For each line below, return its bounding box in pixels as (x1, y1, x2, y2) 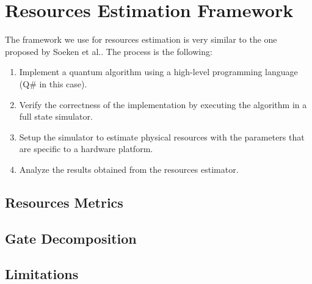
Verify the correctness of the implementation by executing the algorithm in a (19, 98, 307, 111)
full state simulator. (19, 110, 93, 123)
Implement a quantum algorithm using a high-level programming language (19, 65, 298, 78)
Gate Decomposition (5, 228, 137, 247)
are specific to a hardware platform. (19, 142, 153, 155)
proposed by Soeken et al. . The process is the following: (5, 45, 212, 57)
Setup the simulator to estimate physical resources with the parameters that (19, 130, 305, 143)
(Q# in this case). (19, 77, 87, 90)
